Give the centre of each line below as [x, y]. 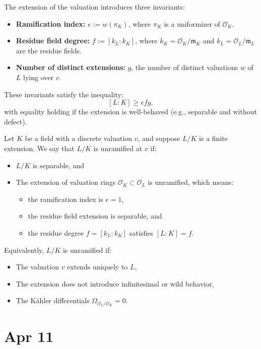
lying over [38, 77]
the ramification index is [66, 199]
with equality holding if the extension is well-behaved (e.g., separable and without [130, 112]
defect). [16, 121]
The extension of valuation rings [66, 182]
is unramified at [118, 148]
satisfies [141, 232]
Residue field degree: [53, 41]
